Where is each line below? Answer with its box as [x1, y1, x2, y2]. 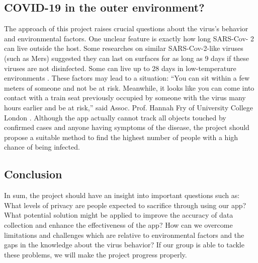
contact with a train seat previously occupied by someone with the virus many [4, 92, 246, 103]
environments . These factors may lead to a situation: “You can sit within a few [4, 73, 250, 83]
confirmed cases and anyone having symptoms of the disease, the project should [4, 122, 249, 133]
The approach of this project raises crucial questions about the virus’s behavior [4, 23, 248, 34]
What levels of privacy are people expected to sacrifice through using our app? [4, 200, 246, 210]
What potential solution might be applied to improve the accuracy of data [4, 210, 233, 220]
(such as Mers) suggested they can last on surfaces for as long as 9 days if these [4, 52, 249, 63]
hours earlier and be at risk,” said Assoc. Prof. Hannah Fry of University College [4, 102, 253, 112]
